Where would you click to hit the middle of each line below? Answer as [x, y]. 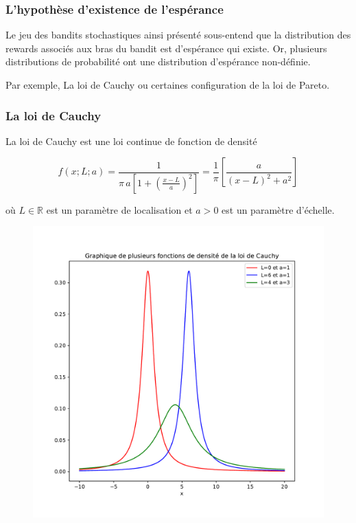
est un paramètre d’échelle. [278, 209]
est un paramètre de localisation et [119, 209]
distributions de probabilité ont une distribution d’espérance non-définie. [158, 62]
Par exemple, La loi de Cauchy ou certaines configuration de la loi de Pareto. [168, 85]
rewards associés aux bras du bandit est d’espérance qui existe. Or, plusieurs [166, 48]
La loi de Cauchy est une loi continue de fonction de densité [131, 141]
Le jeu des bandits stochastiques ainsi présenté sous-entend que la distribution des [178, 35]
